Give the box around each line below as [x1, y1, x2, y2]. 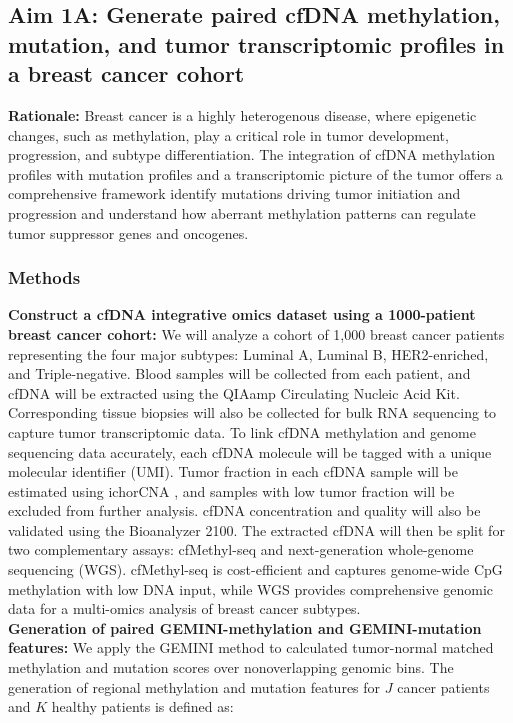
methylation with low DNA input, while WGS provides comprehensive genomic [8, 578, 494, 599]
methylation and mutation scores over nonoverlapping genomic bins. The [8, 657, 454, 678]
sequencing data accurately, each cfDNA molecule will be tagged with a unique [8, 441, 492, 462]
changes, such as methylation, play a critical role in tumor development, [8, 124, 449, 145]
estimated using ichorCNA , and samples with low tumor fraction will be [8, 480, 455, 501]
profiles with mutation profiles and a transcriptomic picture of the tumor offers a [8, 163, 503, 184]
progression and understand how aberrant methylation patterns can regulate [8, 202, 476, 223]
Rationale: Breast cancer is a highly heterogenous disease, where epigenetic [8, 104, 477, 125]
